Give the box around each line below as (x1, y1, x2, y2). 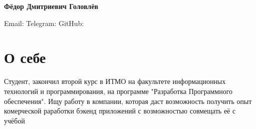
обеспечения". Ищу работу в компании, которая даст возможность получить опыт (4, 95, 252, 106)
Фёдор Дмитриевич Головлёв (4, 1, 98, 11)
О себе (4, 47, 46, 67)
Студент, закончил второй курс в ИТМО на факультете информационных (4, 76, 226, 86)
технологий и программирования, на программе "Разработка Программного (4, 85, 233, 96)
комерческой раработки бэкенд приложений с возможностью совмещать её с (4, 105, 236, 116)
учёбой (4, 115, 25, 125)
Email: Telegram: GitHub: (4, 17, 84, 28)
